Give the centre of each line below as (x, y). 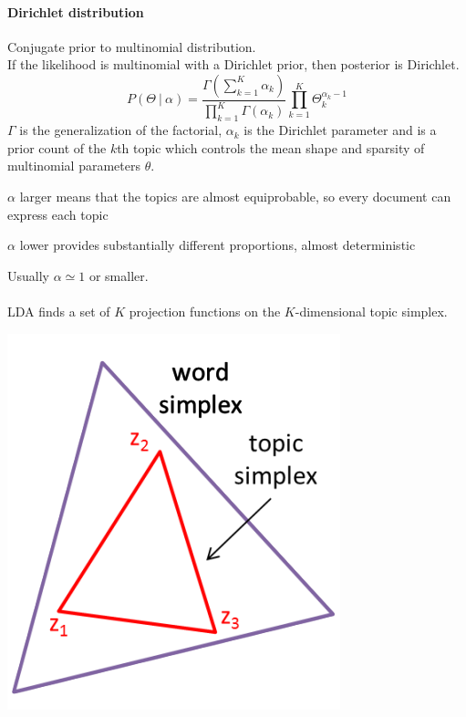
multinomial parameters (74, 166)
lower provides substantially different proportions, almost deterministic (217, 245)
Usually (28, 275)
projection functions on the (205, 311)
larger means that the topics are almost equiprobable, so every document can (235, 196)
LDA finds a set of (59, 311)
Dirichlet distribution (76, 11)
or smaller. (119, 275)
